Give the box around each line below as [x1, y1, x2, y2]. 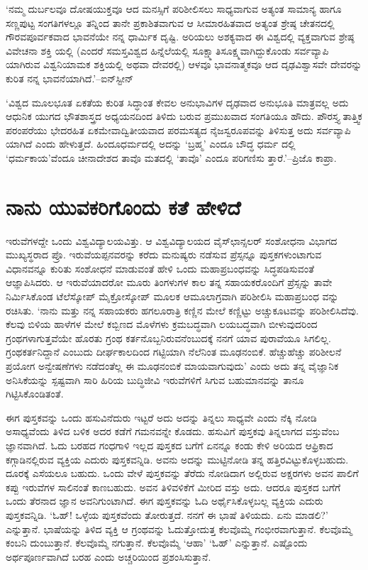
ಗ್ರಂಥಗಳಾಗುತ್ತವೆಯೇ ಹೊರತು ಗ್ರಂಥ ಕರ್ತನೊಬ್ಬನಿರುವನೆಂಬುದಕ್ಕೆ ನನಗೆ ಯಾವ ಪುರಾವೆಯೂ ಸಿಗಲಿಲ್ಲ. [6, 330, 331, 345]
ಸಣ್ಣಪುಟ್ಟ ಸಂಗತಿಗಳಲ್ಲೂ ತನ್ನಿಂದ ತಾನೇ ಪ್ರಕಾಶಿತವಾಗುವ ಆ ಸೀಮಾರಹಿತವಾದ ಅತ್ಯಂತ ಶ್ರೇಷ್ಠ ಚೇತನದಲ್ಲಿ [6, 15, 335, 30]
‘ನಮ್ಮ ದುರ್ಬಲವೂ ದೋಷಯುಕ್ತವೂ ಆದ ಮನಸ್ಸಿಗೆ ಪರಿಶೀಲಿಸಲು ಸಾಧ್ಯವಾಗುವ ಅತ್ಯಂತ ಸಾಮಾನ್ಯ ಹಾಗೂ [6, 1, 342, 16]
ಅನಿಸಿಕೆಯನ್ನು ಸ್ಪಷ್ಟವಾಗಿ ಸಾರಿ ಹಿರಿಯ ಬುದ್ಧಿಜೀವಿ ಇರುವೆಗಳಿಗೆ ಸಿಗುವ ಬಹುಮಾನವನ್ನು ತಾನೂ [6, 372, 304, 387]
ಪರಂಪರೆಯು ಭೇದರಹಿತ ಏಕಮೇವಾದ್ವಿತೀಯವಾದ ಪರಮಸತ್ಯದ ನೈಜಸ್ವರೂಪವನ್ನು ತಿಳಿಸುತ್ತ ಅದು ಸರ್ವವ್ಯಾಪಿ [6, 122, 351, 137]
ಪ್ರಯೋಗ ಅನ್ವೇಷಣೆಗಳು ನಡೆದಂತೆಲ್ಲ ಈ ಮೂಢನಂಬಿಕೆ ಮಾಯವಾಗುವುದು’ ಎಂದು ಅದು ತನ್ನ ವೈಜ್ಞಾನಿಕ [6, 358, 339, 373]
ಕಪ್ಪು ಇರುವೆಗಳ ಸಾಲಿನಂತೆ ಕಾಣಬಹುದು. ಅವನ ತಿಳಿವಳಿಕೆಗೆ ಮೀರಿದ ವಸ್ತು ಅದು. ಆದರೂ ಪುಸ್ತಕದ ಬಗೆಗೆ [6, 479, 341, 494]
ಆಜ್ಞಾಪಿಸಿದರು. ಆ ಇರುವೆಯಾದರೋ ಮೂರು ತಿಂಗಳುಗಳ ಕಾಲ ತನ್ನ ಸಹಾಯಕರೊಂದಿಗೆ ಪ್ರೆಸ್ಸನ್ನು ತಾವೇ [6, 275, 333, 290]
